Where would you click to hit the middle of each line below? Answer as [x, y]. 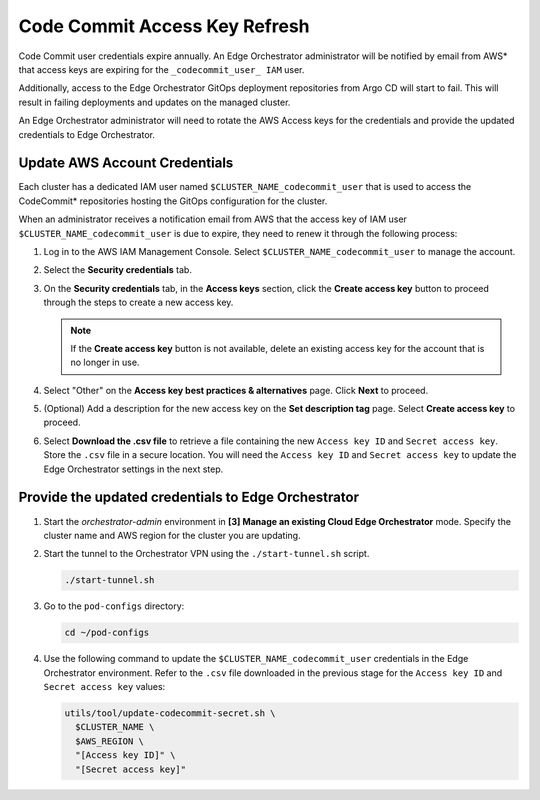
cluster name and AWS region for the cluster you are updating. [172, 535]
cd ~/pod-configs [107, 633]
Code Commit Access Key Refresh [164, 26]
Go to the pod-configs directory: [114, 606]
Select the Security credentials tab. [117, 270]
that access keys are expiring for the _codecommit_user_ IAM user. [161, 69]
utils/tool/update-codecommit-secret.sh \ [170, 713]
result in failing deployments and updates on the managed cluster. [154, 102]
